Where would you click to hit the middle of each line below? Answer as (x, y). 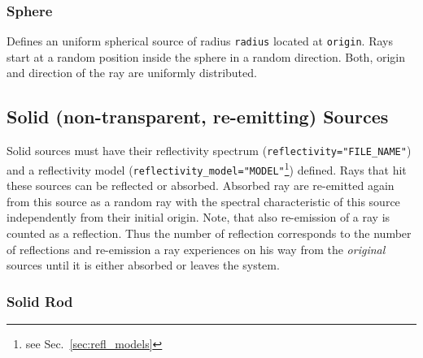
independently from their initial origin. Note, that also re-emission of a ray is (198, 217)
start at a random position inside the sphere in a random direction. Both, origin (206, 56)
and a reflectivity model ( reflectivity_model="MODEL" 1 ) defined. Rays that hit (207, 168)
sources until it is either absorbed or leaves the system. (143, 265)
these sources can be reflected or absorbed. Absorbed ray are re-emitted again (201, 185)
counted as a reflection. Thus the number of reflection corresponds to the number (209, 233)
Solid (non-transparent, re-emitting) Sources (198, 116)
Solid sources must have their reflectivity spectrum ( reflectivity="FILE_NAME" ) (209, 151)
